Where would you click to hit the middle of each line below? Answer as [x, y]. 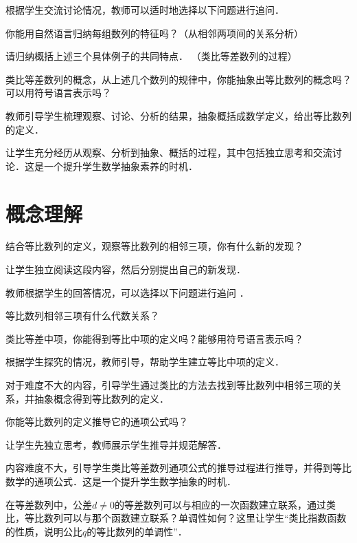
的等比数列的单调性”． [137, 531]
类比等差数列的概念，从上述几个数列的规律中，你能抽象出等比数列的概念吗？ [178, 79]
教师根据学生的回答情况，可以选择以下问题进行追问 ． [127, 292]
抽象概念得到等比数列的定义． [101, 398]
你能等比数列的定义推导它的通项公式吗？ [97, 422]
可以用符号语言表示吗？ [58, 93]
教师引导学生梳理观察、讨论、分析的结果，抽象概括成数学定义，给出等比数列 [178, 115]
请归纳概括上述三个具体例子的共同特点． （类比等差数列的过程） [151, 56]
